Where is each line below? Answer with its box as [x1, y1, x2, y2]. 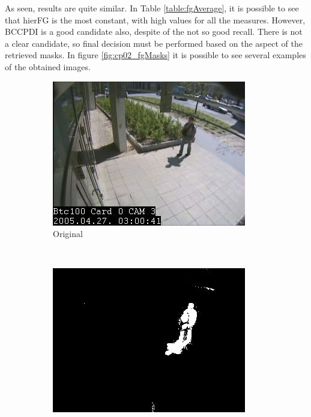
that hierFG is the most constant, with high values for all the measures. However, [5, 13, 306, 26]
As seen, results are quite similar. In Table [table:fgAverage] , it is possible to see [5, 2, 299, 14]
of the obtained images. [5, 60, 91, 73]
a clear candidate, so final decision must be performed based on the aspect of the [5, 37, 303, 49]
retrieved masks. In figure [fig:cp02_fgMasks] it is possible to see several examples [5, 49, 306, 61]
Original [53, 227, 83, 240]
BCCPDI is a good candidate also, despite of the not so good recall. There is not [5, 25, 303, 38]
